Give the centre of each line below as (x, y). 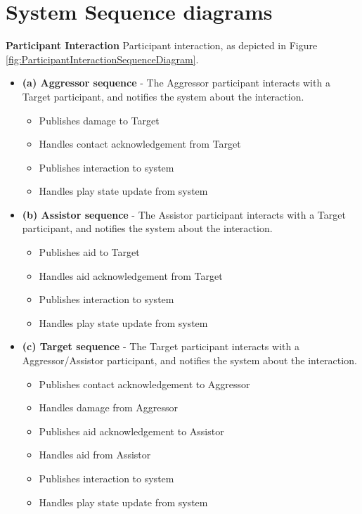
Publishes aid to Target (89, 252)
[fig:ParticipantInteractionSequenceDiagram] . (102, 59)
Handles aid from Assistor (95, 455)
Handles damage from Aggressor (109, 407)
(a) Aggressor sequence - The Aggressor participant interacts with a (176, 83)
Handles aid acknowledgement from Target (131, 275)
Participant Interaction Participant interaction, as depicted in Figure (162, 45)
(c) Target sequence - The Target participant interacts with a (161, 346)
